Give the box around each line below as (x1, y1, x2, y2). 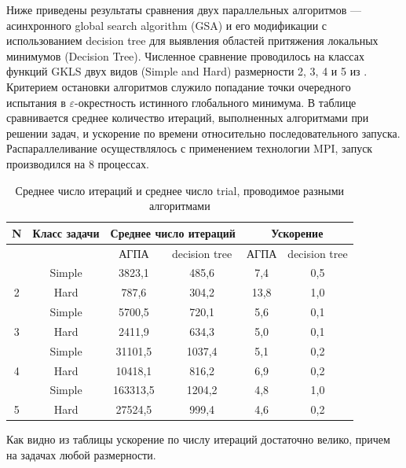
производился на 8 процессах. (6, 155, 149, 171)
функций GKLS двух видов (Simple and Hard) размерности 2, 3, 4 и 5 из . (6, 63, 368, 79)
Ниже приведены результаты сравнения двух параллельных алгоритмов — (6, 2, 361, 17)
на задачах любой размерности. (6, 447, 156, 462)
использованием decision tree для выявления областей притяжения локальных (6, 32, 379, 49)
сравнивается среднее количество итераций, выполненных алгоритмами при (6, 109, 369, 126)
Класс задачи (32, 224, 100, 241)
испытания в (6, 94, 66, 110)
